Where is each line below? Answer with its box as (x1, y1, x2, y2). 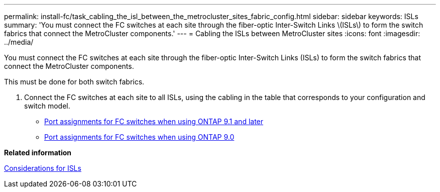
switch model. (24, 102, 70, 110)
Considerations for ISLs (4, 164, 81, 172)
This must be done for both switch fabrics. (4, 77, 145, 86)
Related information (4, 148, 72, 157)
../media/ (4, 38, 34, 46)
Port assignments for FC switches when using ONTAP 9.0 (44, 133, 235, 141)
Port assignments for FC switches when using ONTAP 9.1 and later (44, 117, 264, 126)
